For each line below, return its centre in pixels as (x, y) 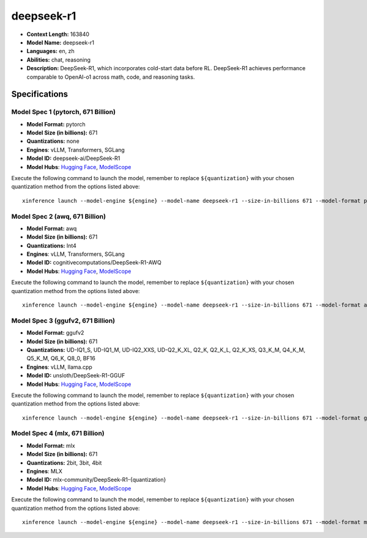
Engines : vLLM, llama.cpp (60, 367)
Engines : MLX (44, 471)
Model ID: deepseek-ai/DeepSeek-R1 (73, 158)
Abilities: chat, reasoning (59, 60)
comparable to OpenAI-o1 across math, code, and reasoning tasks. (111, 77)
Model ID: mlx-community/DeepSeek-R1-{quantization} (96, 480)
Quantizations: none (53, 141)
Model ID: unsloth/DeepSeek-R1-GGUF (76, 376)
